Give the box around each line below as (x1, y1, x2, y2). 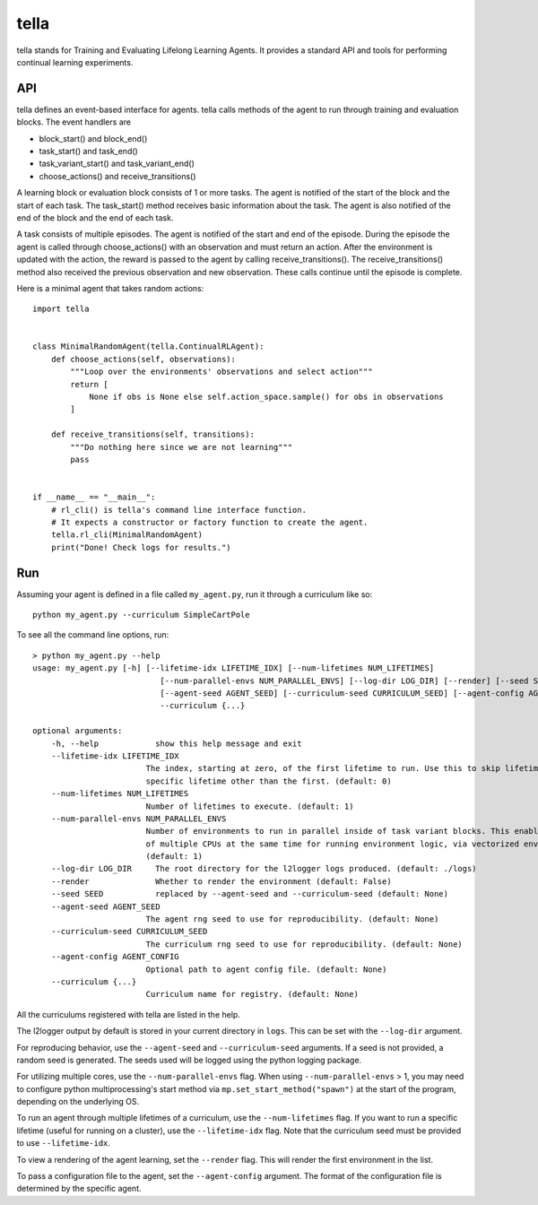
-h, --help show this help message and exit (50, 738, 302, 749)
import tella (32, 304, 90, 314)
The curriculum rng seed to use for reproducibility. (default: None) (145, 939, 464, 949)
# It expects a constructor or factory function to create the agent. (50, 516, 369, 527)
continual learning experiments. (16, 56, 134, 67)
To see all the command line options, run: (16, 629, 169, 640)
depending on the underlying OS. (16, 1097, 140, 1107)
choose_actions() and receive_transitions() (39, 170, 196, 181)
